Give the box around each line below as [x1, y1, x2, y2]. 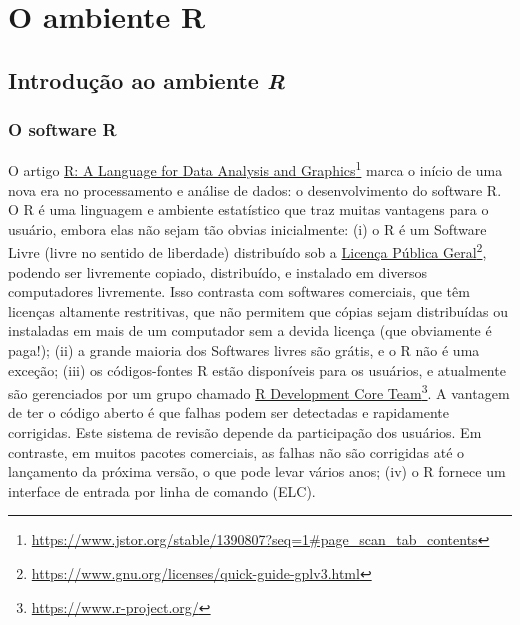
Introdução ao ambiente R [8, 64, 285, 95]
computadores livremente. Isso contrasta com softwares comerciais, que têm [8, 281, 470, 302]
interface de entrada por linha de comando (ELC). [8, 480, 316, 501]
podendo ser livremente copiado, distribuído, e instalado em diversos [8, 261, 428, 282]
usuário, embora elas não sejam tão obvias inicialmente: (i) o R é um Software [8, 218, 487, 239]
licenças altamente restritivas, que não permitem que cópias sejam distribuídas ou [8, 300, 508, 321]
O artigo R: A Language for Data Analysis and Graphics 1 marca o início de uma [8, 157, 503, 181]
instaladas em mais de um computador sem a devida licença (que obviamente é [8, 320, 492, 341]
